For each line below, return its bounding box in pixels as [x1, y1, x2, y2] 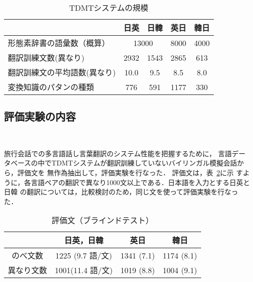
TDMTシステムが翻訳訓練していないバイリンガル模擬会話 [51, 158, 237, 168]
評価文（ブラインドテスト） [51, 214, 154, 226]
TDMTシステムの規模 [69, 2, 149, 13]
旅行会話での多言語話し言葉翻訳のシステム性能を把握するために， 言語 [4, 148, 232, 158]
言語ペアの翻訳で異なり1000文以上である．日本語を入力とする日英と [31, 177, 250, 187]
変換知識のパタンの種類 [8, 81, 94, 93]
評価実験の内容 [4, 109, 76, 124]
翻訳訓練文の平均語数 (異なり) [8, 67, 116, 78]
